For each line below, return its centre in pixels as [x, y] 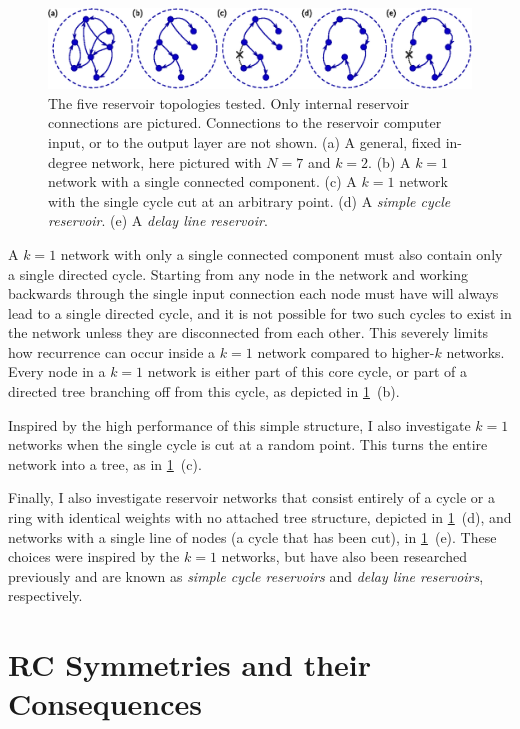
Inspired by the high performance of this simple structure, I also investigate [239, 424]
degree [67, 161]
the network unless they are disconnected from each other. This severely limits [248, 332]
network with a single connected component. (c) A [202, 181]
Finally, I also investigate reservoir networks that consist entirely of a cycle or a [251, 497]
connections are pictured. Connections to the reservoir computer [245, 122]
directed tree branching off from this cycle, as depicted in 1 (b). [204, 391]
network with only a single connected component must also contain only [281, 253]
